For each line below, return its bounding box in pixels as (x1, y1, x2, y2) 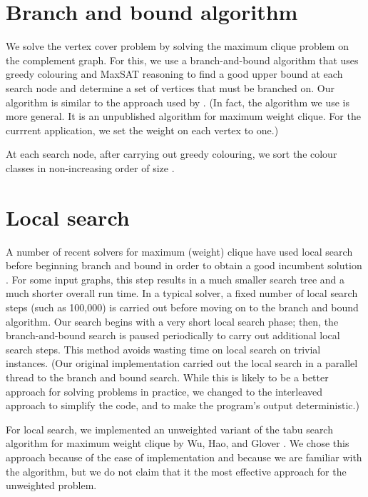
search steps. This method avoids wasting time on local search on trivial (6, 341, 321, 356)
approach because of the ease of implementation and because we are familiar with (6, 449, 362, 464)
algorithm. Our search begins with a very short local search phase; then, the (6, 313, 339, 328)
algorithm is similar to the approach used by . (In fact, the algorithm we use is (6, 94, 349, 109)
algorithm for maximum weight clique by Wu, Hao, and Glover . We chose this (6, 436, 349, 451)
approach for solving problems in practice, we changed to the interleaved (6, 383, 323, 398)
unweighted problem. (6, 478, 97, 493)
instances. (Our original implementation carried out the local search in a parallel (6, 356, 358, 371)
